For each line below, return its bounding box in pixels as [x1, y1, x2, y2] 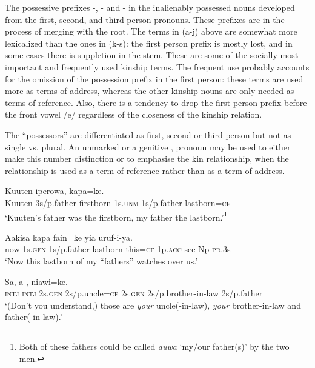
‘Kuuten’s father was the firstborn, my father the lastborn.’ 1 [5, 209, 228, 223]
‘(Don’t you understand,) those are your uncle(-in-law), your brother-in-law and [5, 298, 301, 311]
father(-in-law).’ [5, 310, 62, 323]
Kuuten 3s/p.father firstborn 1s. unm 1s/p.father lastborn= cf [5, 196, 231, 209]
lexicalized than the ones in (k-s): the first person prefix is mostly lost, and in [5, 36, 293, 49]
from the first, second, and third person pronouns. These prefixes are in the [5, 13, 285, 25]
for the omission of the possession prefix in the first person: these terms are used [5, 72, 303, 85]
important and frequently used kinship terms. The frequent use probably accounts [5, 60, 310, 73]
